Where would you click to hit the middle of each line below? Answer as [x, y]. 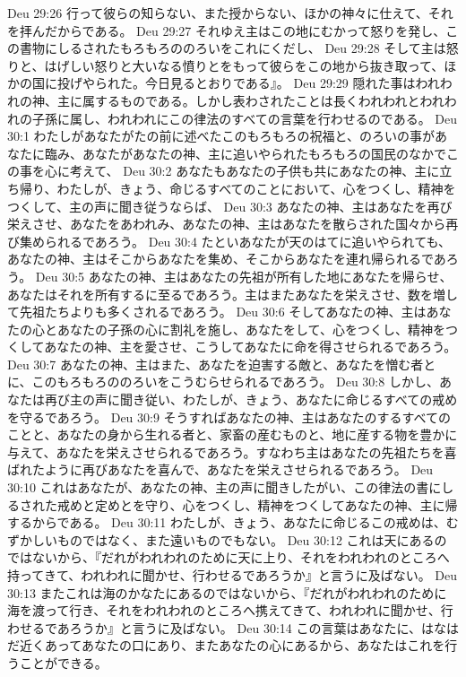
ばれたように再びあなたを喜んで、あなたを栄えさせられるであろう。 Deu [220, 469]
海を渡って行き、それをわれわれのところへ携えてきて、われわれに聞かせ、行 [230, 610]
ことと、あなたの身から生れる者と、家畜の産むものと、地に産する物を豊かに [233, 434]
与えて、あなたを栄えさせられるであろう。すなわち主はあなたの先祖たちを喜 [232, 451]
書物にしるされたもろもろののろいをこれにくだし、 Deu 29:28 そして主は [233, 48]
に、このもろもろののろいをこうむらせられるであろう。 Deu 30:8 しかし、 [223, 382]
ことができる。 [63, 662]
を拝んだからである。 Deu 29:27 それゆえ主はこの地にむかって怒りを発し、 [227, 30]
